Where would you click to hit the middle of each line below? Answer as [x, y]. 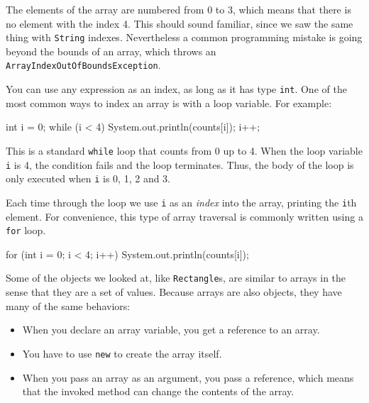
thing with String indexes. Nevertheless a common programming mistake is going [184, 37]
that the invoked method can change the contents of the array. [158, 391]
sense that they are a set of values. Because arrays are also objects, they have [174, 292]
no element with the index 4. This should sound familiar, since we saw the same [180, 23]
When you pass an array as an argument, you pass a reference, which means [188, 377]
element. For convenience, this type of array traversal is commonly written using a [184, 216]
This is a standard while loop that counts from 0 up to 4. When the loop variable [184, 150]
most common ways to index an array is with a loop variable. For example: [169, 103]
